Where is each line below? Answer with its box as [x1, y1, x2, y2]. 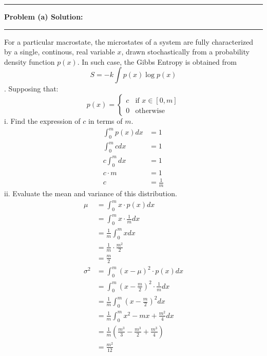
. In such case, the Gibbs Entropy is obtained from [77, 56, 237, 67]
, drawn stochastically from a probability [121, 46, 250, 57]
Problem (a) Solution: [4, 11, 83, 22]
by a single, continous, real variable [4, 46, 115, 57]
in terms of [88, 115, 123, 126]
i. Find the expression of [4, 115, 81, 126]
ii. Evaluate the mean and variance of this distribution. [4, 188, 177, 198]
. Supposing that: [4, 83, 59, 94]
